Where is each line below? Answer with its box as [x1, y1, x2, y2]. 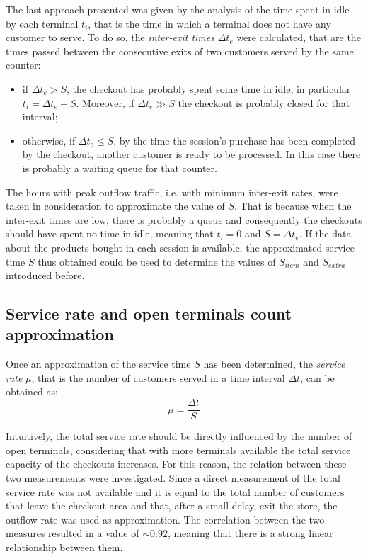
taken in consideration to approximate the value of [6, 198, 225, 213]
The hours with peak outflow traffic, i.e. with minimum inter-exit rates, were [6, 184, 338, 199]
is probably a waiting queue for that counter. [22, 160, 217, 175]
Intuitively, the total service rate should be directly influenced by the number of [6, 429, 352, 444]
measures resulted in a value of [6, 526, 139, 541]
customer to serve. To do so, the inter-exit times [6, 30, 214, 45]
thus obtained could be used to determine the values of [38, 254, 276, 269]
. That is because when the [234, 198, 352, 213]
